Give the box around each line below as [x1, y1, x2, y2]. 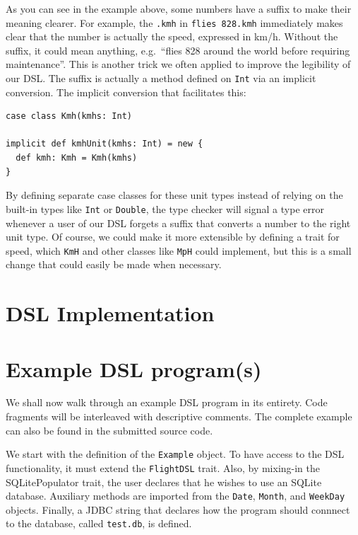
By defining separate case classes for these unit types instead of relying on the [6, 188, 343, 202]
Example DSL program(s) [6, 354, 262, 383]
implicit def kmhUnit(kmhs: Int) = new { [6, 139, 203, 149]
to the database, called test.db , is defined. [6, 516, 192, 531]
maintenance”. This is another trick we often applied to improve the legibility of [6, 57, 351, 71]
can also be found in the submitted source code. [6, 422, 213, 437]
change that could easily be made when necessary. [6, 257, 222, 272]
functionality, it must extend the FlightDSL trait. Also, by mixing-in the [6, 460, 321, 475]
